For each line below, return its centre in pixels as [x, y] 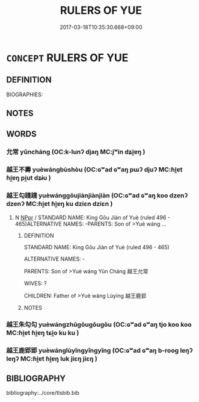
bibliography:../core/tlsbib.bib [43, 393]
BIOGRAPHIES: [25, 94]
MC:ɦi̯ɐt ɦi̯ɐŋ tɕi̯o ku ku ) [43, 333]
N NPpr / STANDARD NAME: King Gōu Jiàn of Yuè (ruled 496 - [92, 217]
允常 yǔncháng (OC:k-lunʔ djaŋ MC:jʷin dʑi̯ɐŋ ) [76, 152]
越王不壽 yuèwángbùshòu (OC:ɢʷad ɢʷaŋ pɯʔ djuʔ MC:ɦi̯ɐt [94, 170]
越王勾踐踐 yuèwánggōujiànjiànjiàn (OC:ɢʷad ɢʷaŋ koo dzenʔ [97, 196]
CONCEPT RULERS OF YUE [67, 57]
